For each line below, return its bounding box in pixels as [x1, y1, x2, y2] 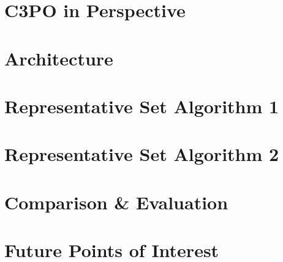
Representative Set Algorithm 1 [4, 93, 279, 118]
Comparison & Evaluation [4, 189, 228, 214]
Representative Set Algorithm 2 [4, 141, 279, 167]
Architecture [4, 45, 113, 70]
